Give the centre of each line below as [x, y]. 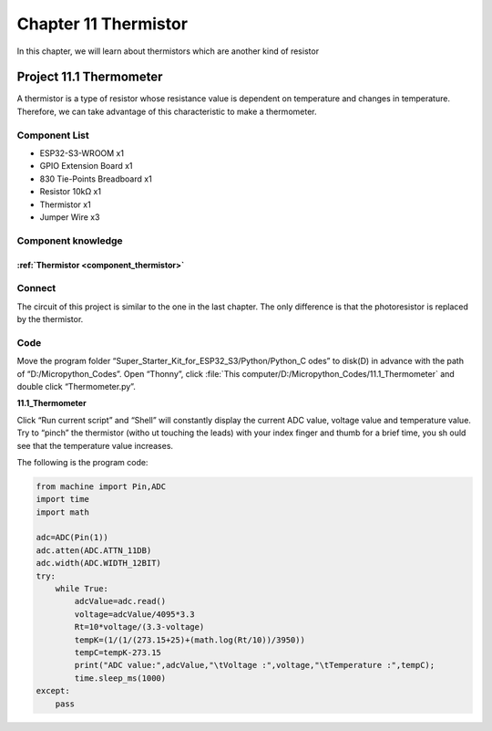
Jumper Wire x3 [70, 217]
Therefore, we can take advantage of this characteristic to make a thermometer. [167, 111]
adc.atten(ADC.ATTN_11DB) [94, 550]
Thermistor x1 [65, 204]
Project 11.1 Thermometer [90, 77]
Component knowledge [70, 240]
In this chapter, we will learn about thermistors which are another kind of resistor [168, 51]
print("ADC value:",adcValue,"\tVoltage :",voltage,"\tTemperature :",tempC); [255, 665]
